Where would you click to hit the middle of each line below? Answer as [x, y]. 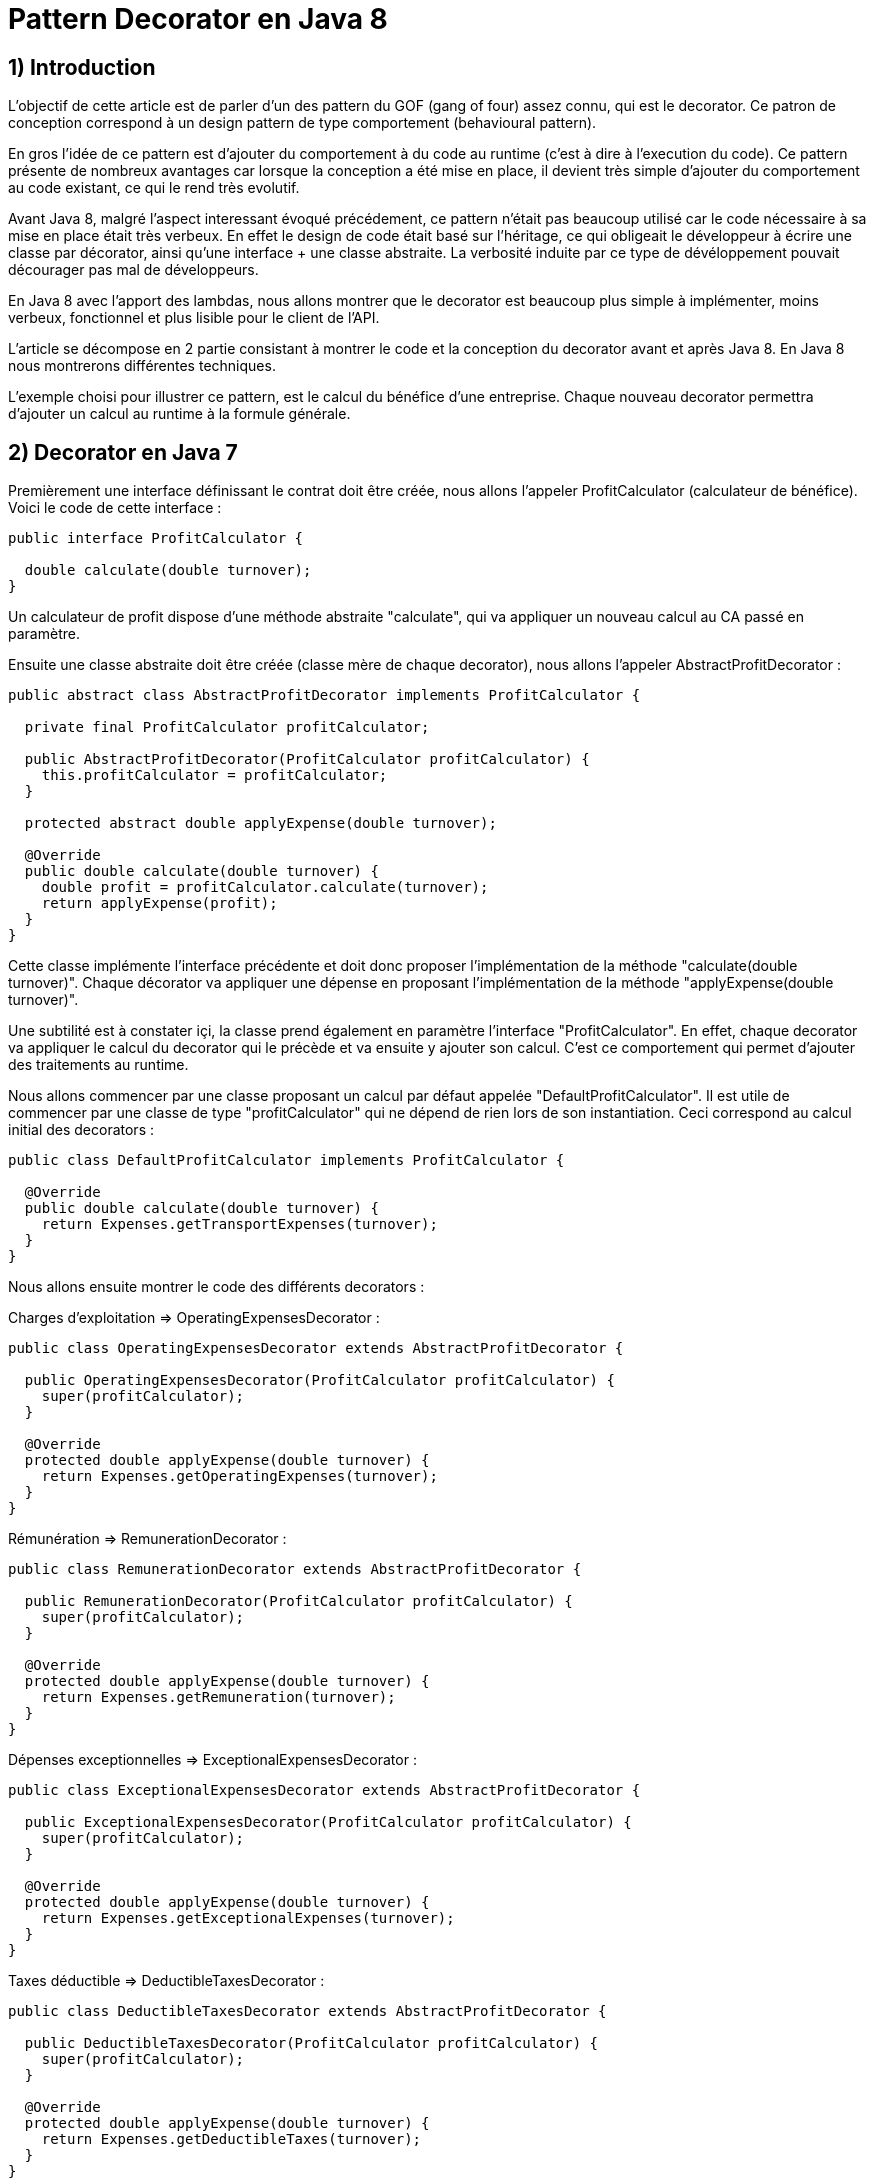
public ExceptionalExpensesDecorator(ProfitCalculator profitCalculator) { [328, 1822]
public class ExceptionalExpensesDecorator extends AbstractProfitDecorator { [324, 1790]
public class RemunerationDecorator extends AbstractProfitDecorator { [295, 1569]
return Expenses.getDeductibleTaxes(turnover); [231, 2139]
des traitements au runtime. [98, 1065]
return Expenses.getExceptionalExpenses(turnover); [248, 1918]
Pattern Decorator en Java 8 [198, 19]
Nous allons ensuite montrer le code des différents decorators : [216, 1287]
